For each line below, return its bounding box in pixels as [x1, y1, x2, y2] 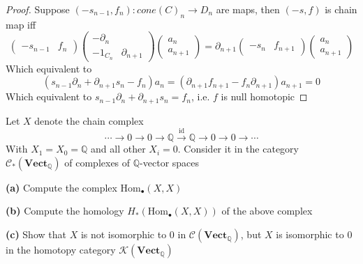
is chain [325, 2, 357, 16]
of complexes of [64, 155, 131, 169]
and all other [91, 141, 146, 156]
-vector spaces [140, 155, 200, 169]
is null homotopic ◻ [221, 89, 308, 104]
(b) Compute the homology [6, 203, 124, 218]
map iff [6, 17, 36, 31]
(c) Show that [6, 227, 66, 242]
